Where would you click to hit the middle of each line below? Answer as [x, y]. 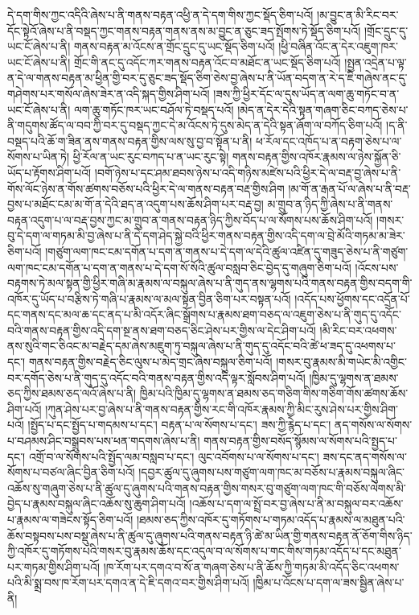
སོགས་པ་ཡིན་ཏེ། [39, 157]
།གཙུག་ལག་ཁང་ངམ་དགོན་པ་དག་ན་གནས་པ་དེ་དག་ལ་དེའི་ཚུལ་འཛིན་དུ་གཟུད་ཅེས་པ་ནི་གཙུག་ [227, 251]
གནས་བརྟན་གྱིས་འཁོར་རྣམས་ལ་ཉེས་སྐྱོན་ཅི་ [316, 157]
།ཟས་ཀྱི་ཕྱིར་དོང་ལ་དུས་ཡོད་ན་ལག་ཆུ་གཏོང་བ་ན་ [306, 93]
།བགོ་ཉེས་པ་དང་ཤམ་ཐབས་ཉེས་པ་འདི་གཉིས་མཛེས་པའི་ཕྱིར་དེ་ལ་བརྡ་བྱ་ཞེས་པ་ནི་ [248, 172]
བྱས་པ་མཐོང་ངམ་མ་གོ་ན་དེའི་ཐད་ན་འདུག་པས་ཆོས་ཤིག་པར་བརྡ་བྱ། [136, 204]
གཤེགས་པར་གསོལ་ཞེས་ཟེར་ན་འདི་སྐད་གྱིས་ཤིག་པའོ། [109, 93]
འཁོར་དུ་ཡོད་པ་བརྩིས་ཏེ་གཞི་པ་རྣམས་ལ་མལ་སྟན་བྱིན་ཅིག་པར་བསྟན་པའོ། [149, 298]
